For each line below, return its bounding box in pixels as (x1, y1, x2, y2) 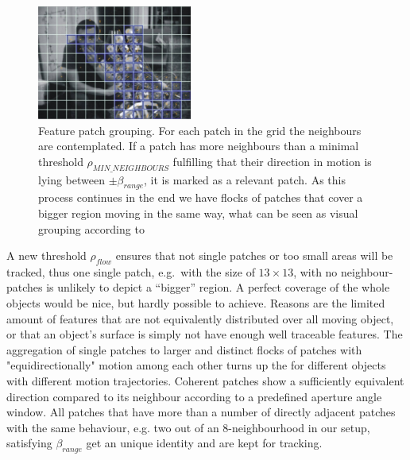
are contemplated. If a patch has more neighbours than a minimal (38, 137, 359, 154)
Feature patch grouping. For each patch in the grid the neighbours (38, 122, 362, 138)
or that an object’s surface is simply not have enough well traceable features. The (6, 326, 403, 342)
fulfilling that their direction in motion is (172, 153, 372, 169)
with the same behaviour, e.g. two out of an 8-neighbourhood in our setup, (6, 419, 370, 435)
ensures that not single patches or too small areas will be (115, 247, 393, 264)
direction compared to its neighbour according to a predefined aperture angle (6, 388, 382, 404)
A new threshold (6, 247, 87, 264)
